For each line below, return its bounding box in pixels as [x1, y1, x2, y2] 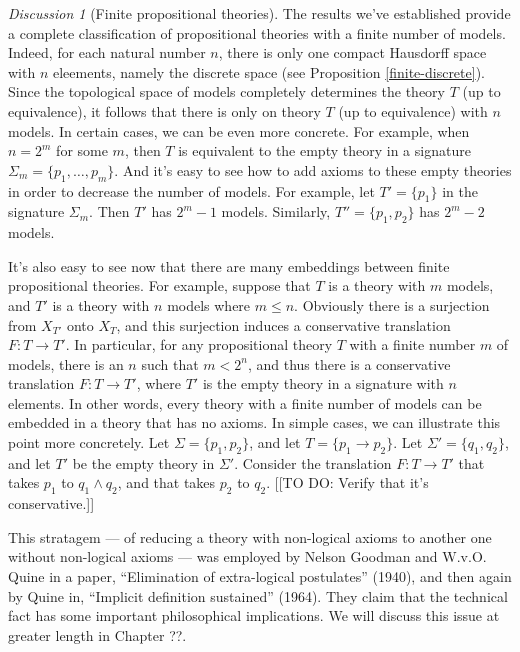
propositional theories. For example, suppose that [8, 275, 311, 296]
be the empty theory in [72, 452, 215, 473]
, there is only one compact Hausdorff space [218, 42, 487, 63]
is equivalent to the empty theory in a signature [178, 140, 471, 161]
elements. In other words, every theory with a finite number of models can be [8, 392, 482, 413]
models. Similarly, [221, 201, 331, 222]
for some [56, 140, 108, 161]
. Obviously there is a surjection [294, 294, 490, 315]
